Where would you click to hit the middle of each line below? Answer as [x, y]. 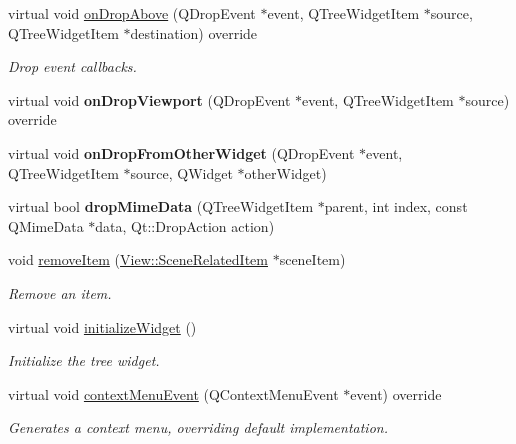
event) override [396, 393]
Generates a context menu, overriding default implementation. [198, 427]
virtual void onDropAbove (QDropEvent [132, 13]
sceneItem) [312, 259]
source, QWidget [181, 172]
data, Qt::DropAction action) [185, 225]
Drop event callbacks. [72, 66]
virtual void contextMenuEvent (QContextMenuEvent [173, 393]
